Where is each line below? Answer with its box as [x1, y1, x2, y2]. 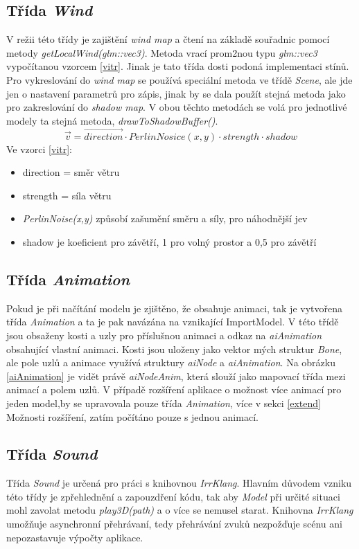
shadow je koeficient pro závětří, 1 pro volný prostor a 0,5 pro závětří [22, 234, 317, 249]
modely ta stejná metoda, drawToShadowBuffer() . [6, 113, 218, 127]
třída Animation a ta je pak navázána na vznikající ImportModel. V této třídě [6, 314, 339, 329]
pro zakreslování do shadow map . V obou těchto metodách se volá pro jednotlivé [6, 100, 347, 114]
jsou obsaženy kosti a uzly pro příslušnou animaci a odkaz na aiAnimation [6, 327, 322, 342]
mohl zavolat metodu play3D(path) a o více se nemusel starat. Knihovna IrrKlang [6, 503, 353, 517]
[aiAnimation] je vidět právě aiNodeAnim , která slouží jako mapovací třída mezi [6, 368, 346, 383]
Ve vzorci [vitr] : [6, 141, 73, 156]
